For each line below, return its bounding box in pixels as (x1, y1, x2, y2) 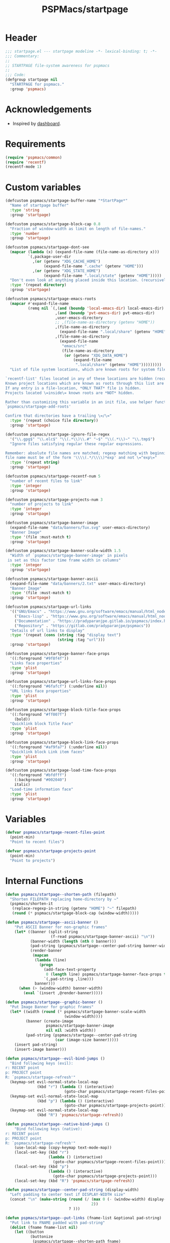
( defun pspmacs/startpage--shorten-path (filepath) (5, 892, 116, 897)
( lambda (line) (34, 958, 67, 963)
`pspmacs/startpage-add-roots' (5, 404, 71, 409)
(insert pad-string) (14, 1042, 58, 1047)
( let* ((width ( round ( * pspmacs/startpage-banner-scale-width (10, 1009, 146, 1014)
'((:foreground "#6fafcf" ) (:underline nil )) (10, 684, 108, 689)
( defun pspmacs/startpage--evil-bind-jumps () (5, 1056, 105, 1061)
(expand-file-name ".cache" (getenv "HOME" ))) (44, 264, 144, 269)
